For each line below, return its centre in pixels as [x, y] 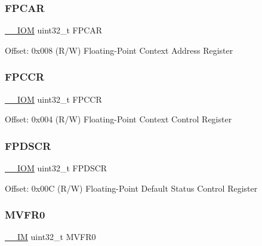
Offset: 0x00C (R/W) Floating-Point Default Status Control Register [131, 188]
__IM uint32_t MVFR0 [50, 237]
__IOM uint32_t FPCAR [54, 30]
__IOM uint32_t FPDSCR [56, 168]
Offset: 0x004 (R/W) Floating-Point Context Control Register [118, 119]
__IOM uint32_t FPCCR [53, 99]
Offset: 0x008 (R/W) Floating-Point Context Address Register [119, 50]
